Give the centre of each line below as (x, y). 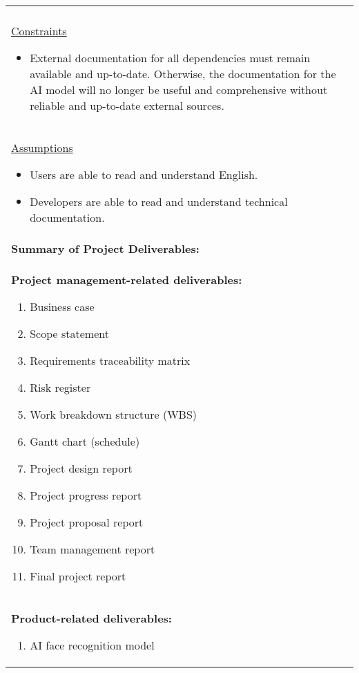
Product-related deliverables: (91, 618)
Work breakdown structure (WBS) (114, 414)
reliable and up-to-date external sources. (127, 105)
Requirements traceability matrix (110, 360)
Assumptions (42, 148)
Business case (62, 306)
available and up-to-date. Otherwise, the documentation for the (183, 74)
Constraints (39, 31)
